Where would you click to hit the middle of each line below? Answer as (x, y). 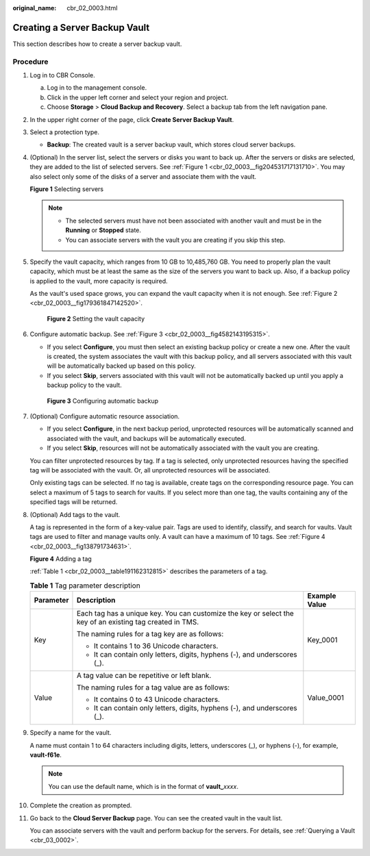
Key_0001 (323, 640)
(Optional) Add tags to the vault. (75, 514)
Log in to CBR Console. (62, 75)
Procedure (30, 62)
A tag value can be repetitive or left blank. (144, 676)
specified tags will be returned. (74, 502)
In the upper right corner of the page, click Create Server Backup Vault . (132, 119)
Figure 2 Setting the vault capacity (96, 318)
